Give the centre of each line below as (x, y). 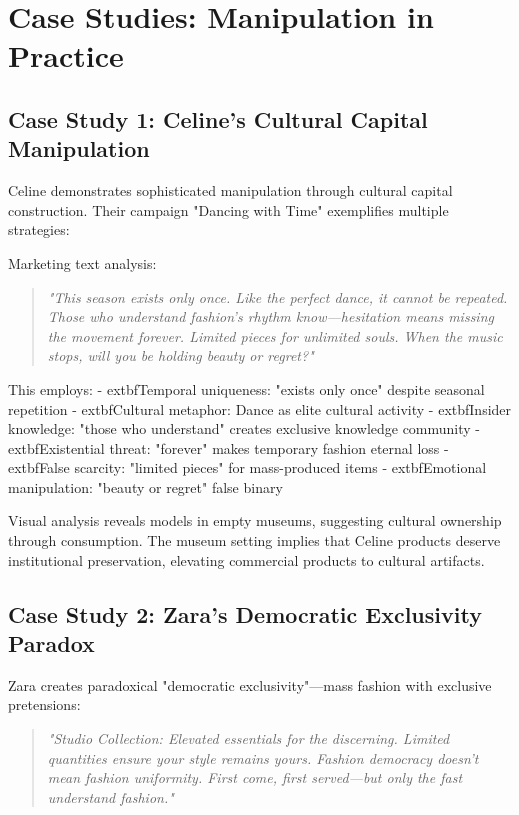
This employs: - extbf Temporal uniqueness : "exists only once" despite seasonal (246, 388)
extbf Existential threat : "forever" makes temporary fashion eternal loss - (228, 447)
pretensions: (44, 704)
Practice (66, 55)
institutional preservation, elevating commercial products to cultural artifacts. (246, 559)
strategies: (39, 229)
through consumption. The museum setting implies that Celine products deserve (254, 540)
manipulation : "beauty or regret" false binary (145, 486)
